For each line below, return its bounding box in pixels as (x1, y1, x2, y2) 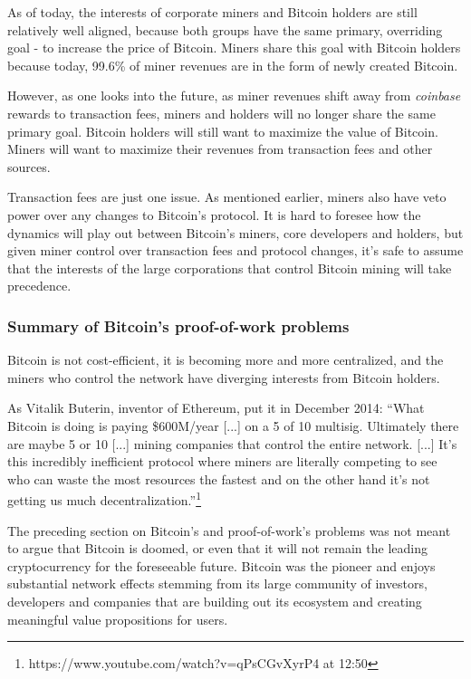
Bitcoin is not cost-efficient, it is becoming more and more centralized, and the (7, 350, 444, 369)
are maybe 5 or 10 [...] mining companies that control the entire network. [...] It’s (7, 434, 457, 453)
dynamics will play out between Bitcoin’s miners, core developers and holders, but (7, 223, 464, 242)
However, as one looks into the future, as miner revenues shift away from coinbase (7, 86, 461, 105)
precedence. (7, 276, 72, 295)
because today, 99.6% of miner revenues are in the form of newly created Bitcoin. (7, 55, 458, 74)
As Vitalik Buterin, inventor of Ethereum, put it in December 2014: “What (7, 398, 425, 417)
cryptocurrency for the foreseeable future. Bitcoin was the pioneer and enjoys (7, 556, 436, 575)
